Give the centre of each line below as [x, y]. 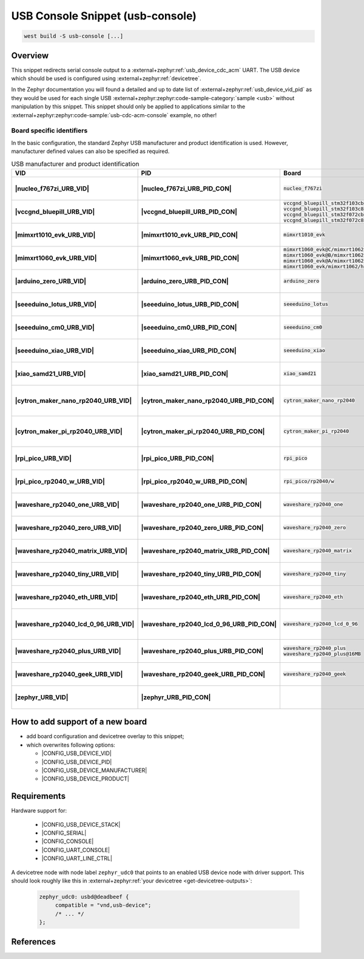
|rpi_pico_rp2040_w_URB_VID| [60, 481]
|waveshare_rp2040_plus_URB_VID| [68, 651]
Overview [30, 56]
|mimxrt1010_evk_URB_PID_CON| [190, 235]
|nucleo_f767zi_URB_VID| [52, 188]
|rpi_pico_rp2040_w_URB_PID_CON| [194, 481]
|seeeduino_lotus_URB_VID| [56, 304]
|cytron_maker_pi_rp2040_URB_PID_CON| [203, 431]
